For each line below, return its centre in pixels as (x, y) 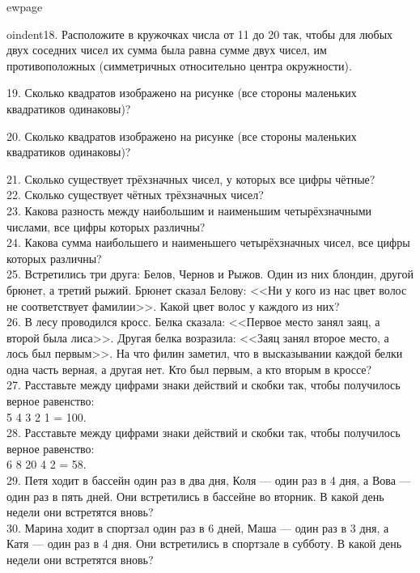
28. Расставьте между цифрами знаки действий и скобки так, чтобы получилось (204, 433)
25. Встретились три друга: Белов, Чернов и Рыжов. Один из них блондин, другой (210, 274)
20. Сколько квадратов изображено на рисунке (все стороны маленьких (182, 136)
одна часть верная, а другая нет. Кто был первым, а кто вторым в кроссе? (189, 369)
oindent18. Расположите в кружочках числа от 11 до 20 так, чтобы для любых (200, 34)
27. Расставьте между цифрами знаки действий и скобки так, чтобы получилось (204, 385)
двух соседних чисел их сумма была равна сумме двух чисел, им (167, 50)
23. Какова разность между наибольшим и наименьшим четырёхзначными (189, 210)
